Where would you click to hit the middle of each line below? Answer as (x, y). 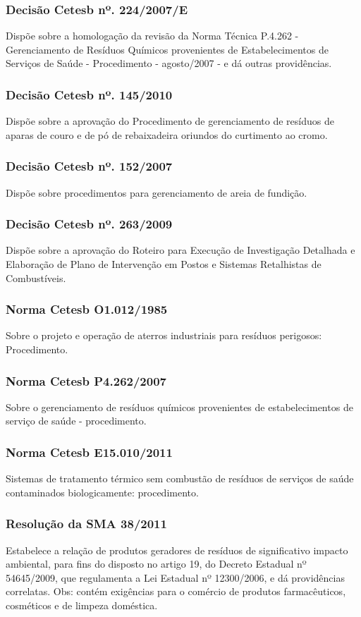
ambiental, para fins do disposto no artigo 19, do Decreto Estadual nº (156, 564)
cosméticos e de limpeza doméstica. (82, 605)
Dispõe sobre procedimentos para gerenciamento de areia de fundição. (157, 192)
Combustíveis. (36, 277)
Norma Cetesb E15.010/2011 (89, 452)
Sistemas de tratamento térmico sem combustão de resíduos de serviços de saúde (180, 478)
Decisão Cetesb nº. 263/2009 (89, 224)
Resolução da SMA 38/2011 (86, 524)
